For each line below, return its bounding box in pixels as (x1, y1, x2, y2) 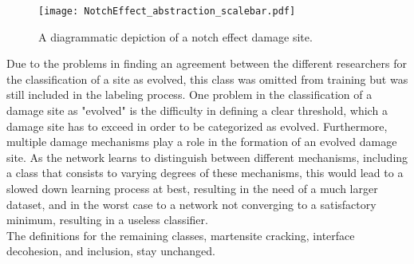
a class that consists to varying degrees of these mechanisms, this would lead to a (6, 164, 404, 181)
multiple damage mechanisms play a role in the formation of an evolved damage (6, 133, 397, 150)
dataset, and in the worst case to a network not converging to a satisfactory (6, 195, 377, 212)
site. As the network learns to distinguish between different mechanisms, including (6, 148, 408, 165)
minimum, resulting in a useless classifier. (6, 211, 208, 228)
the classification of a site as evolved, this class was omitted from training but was (6, 70, 408, 87)
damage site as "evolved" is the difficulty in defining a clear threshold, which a (6, 102, 388, 119)
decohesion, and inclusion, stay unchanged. (6, 242, 215, 259)
